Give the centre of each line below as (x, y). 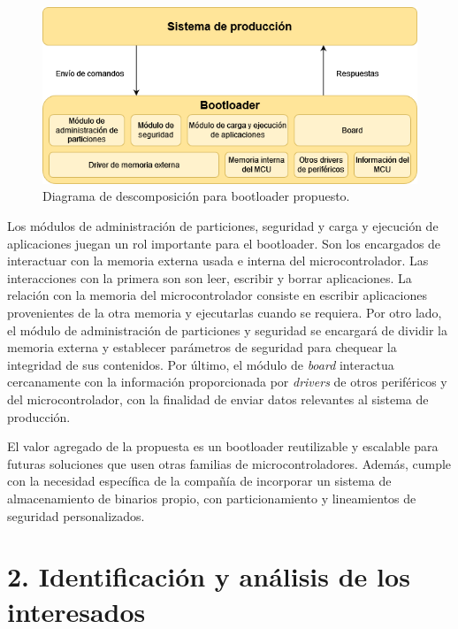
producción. (39, 416)
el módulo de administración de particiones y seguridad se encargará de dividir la (227, 330)
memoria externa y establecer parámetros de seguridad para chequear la (202, 347)
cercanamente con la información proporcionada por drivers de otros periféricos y (227, 382)
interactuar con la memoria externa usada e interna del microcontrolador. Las (218, 261)
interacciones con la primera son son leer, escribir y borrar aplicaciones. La (210, 277)
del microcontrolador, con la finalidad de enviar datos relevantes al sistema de (218, 399)
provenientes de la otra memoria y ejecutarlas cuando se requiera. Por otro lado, (225, 313)
